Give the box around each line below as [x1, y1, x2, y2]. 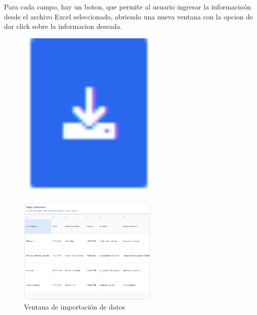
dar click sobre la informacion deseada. [4, 21, 123, 31]
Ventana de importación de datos [24, 302, 126, 312]
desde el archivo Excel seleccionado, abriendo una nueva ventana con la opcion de [4, 11, 253, 21]
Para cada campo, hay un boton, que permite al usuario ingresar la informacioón [4, 1, 251, 11]
